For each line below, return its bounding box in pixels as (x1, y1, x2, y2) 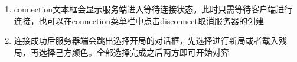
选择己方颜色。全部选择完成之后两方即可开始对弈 (38, 45, 229, 58)
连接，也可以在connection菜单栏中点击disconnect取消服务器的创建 (14, 14, 264, 27)
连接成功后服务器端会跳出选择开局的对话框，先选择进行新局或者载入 (14, 34, 279, 47)
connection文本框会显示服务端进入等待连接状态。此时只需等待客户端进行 (14, 3, 293, 15)
